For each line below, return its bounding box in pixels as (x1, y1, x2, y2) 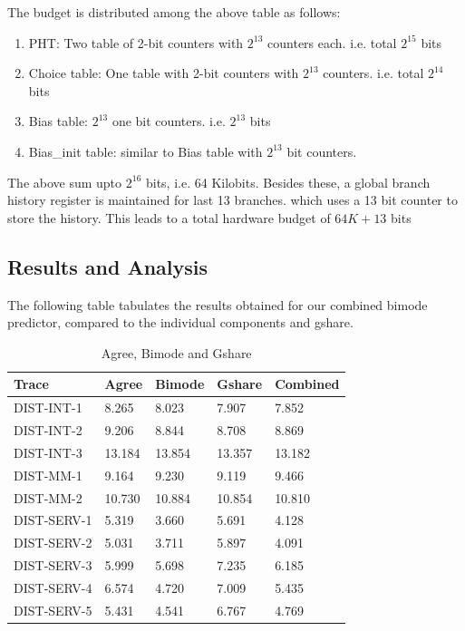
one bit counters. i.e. (111, 112, 226, 131)
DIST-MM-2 (14, 488, 82, 507)
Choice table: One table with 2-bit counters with (28, 63, 299, 83)
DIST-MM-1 (14, 465, 82, 484)
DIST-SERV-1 (14, 510, 92, 529)
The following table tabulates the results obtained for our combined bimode (7, 295, 428, 314)
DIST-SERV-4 (14, 578, 92, 597)
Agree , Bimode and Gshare (101, 343, 252, 362)
